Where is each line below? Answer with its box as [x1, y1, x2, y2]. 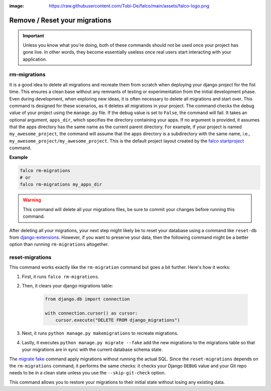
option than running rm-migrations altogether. [9, 241, 109, 247]
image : [9, 3, 25, 9]
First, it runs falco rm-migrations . [22, 273, 100, 279]
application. [23, 56, 47, 62]
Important [23, 33, 45, 39]
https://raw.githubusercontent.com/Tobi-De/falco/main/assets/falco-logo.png [49, 3, 210, 9]
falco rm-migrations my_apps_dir [20, 181, 102, 187]
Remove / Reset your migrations [9, 16, 111, 25]
